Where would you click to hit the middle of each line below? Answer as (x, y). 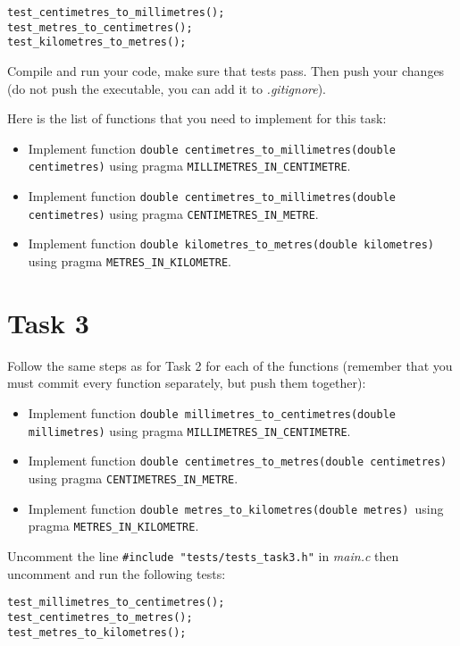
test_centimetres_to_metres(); (100, 617)
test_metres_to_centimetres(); (100, 27)
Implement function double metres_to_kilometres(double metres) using (236, 508)
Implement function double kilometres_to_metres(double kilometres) (231, 243)
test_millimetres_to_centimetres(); (116, 603)
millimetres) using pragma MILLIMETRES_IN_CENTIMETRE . (189, 430)
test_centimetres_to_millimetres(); (116, 13)
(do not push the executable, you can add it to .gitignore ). (167, 88)
